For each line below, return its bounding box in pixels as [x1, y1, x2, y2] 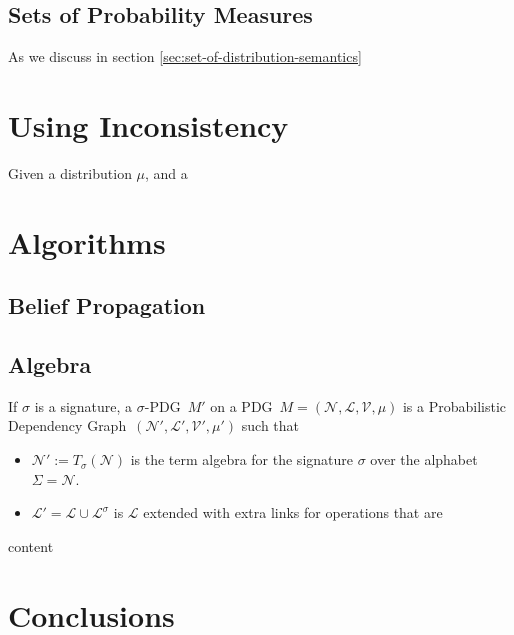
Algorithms [8, 221, 166, 262]
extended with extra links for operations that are [143, 502, 443, 523]
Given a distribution [8, 162, 132, 183]
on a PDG [210, 395, 273, 416]
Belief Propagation [8, 290, 206, 321]
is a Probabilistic [402, 395, 507, 416]
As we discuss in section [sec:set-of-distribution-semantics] [8, 46, 362, 67]
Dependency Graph [8, 415, 127, 436]
